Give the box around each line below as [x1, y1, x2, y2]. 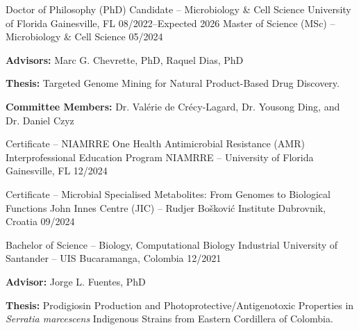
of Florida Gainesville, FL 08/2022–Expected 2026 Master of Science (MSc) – [6, 15, 335, 30]
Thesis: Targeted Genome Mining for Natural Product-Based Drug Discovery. [6, 76, 340, 90]
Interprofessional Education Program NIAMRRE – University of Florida [6, 149, 314, 164]
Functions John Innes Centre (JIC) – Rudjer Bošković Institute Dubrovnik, [6, 200, 326, 215]
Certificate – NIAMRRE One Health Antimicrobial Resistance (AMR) [6, 136, 305, 151]
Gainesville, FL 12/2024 [6, 163, 108, 178]
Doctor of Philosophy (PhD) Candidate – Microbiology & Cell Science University [6, 2, 351, 16]
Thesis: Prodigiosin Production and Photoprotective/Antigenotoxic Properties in [6, 297, 354, 312]
